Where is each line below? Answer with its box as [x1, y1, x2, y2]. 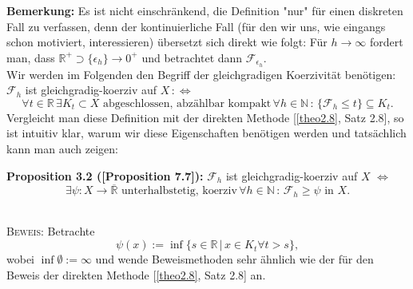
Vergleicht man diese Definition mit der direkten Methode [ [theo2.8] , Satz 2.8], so [6, 109, 404, 125]
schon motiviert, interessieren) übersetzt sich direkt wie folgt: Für [6, 34, 328, 50]
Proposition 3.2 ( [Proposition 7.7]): [6, 167, 204, 184]
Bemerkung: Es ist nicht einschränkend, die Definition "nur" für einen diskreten [6, 2, 403, 18]
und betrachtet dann [141, 49, 243, 65]
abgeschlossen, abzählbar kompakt [103, 97, 272, 109]
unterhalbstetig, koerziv [121, 185, 237, 197]
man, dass [6, 49, 55, 65]
